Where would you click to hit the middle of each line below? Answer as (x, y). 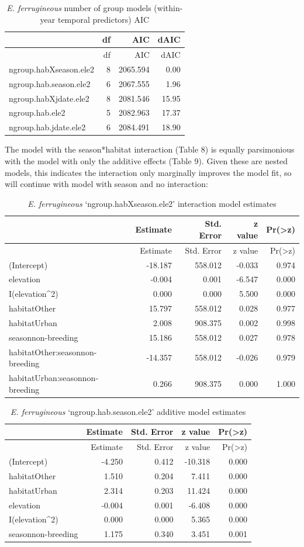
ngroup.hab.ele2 (37, 112)
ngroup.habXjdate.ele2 (49, 98)
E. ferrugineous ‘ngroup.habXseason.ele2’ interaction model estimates (152, 203)
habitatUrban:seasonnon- (54, 378)
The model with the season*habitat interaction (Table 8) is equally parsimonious (150, 149)
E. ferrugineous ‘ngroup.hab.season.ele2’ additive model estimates (128, 411)
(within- (168, 8)
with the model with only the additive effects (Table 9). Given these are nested (146, 160)
